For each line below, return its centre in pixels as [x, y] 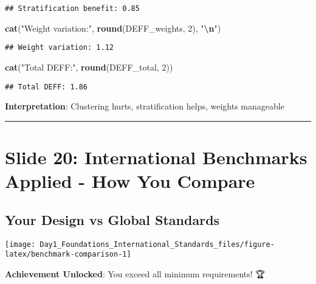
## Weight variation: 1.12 [59, 48]
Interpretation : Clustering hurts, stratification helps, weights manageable [145, 106]
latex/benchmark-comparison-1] [68, 255]
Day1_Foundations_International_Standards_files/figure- [157, 244]
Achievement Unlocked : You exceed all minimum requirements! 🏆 [135, 273]
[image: [20, 244]
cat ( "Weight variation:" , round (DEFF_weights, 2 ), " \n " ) [113, 28]
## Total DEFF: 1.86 [46, 87]
